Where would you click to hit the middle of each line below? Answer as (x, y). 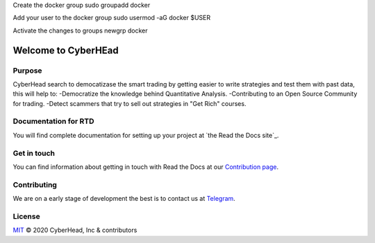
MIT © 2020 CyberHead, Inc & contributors (75, 230)
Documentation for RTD (53, 121)
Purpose (27, 71)
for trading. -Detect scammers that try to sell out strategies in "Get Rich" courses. (130, 103)
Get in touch (34, 153)
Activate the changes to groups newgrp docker (80, 30)
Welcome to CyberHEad (66, 50)
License (27, 216)
